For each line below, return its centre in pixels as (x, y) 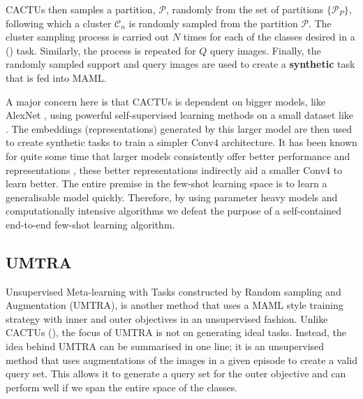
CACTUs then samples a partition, (81, 9)
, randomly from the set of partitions (245, 9)
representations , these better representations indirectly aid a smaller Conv (166, 169)
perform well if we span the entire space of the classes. (122, 387)
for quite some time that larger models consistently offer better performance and (178, 155)
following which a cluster (59, 23)
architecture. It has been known (289, 142)
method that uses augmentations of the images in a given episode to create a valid (181, 360)
